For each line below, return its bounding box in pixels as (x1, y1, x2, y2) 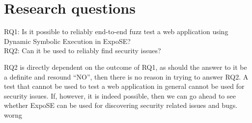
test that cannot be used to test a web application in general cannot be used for (4, 81, 245, 91)
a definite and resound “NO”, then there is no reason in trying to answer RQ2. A (4, 71, 249, 82)
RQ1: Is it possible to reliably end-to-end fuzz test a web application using (4, 26, 228, 37)
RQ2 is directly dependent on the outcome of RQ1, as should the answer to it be (4, 61, 247, 72)
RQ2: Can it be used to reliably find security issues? (4, 45, 161, 56)
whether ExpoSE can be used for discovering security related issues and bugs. (4, 100, 238, 110)
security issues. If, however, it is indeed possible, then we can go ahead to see (4, 90, 236, 101)
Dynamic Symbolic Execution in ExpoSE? (4, 36, 131, 46)
